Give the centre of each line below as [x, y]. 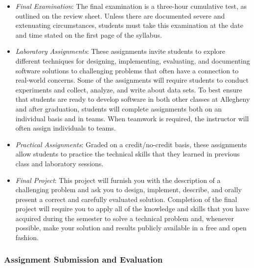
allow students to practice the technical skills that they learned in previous [127, 154]
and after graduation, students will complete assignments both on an [119, 108]
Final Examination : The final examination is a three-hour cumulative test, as [131, 6]
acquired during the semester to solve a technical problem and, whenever [125, 218]
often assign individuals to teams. [66, 128]
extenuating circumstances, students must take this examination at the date [129, 25]
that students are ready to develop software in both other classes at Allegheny [133, 99]
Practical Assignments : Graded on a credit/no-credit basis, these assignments [131, 144]
